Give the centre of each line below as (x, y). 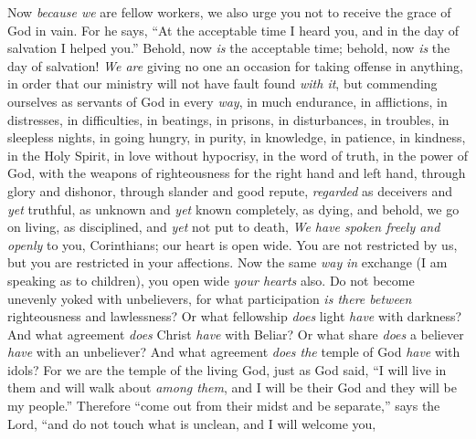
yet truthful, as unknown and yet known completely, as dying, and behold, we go (233, 209)
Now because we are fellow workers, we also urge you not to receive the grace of (229, 12)
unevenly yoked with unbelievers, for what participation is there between (210, 298)
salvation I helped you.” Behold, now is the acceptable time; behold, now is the (229, 48)
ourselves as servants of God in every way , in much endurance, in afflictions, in (227, 101)
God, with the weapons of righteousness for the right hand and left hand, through (237, 173)
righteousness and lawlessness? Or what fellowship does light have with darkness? (235, 316)
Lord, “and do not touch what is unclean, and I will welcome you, (192, 423)
